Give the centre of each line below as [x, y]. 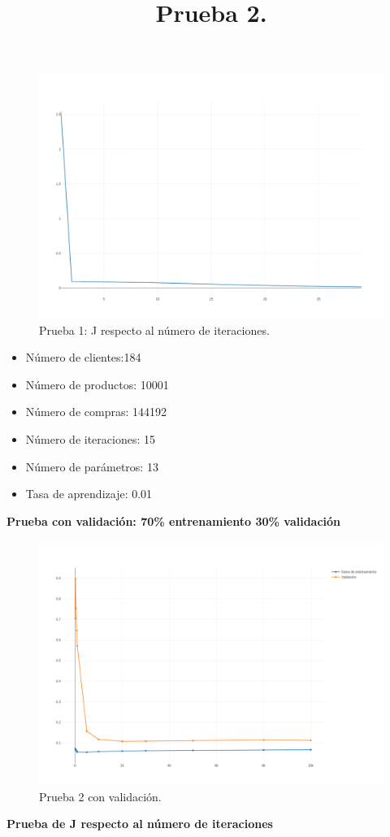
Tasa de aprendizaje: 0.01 [89, 494]
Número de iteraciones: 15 [90, 438]
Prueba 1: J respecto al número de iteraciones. [154, 330]
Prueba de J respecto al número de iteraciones [140, 824]
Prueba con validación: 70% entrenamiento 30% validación [174, 520]
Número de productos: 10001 [97, 384]
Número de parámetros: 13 [92, 466]
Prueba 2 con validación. [100, 796]
